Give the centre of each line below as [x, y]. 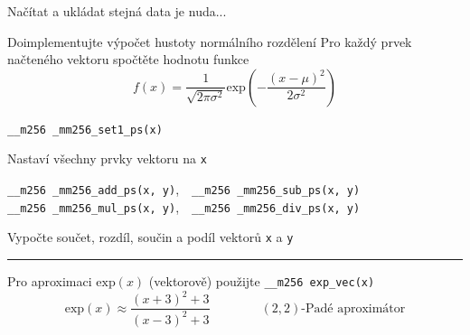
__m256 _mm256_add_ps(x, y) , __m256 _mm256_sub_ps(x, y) [184, 189]
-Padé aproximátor [353, 308]
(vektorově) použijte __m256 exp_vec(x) [262, 281]
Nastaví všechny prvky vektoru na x [107, 158]
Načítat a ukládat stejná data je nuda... [117, 11]
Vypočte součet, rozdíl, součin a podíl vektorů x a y [150, 237]
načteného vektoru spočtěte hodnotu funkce [128, 59]
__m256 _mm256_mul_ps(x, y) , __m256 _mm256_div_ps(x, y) [184, 206]
